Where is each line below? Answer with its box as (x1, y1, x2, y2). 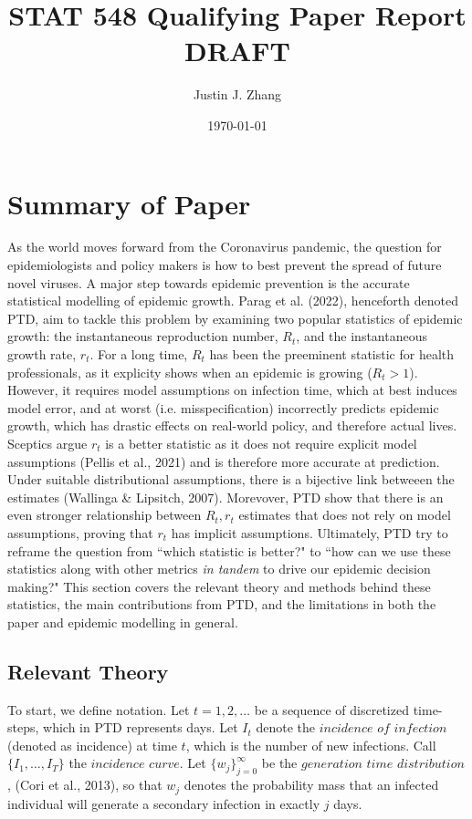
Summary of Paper (7, 184, 251, 222)
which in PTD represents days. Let (43, 718, 238, 737)
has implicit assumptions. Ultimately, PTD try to (171, 523, 448, 542)
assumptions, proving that (7, 523, 153, 542)
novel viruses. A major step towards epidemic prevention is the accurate (7, 273, 410, 292)
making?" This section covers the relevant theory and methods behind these (7, 576, 431, 596)
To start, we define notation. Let (7, 700, 190, 719)
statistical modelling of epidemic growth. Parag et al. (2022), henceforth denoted (7, 291, 458, 310)
